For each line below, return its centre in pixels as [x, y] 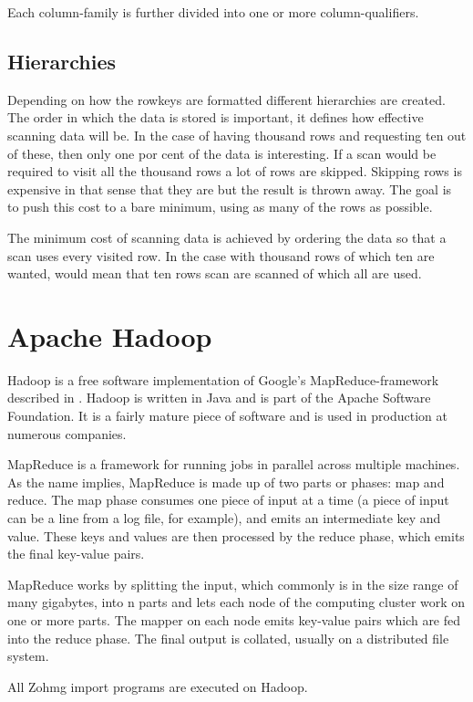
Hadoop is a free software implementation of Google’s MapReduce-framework [223, 379]
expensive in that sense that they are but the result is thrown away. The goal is [230, 189]
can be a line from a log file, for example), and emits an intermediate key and [224, 518]
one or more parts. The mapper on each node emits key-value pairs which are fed [234, 619]
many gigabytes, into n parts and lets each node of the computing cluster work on [236, 602]
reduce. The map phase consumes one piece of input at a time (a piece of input [228, 500]
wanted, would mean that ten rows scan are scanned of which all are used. [215, 273]
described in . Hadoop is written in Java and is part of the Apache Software [219, 398]
